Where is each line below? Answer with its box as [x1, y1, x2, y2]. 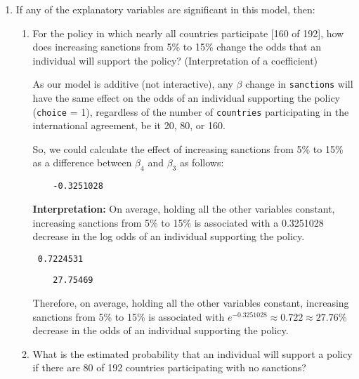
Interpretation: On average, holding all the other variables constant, [32, 201, 335, 215]
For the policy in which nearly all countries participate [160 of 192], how [32, 25, 344, 40]
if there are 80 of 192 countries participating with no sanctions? [32, 360, 306, 375]
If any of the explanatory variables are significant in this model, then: [15, 2, 315, 16]
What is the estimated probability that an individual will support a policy [32, 346, 353, 361]
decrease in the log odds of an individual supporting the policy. [32, 229, 305, 244]
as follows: [179, 155, 224, 170]
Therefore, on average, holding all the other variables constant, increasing [32, 295, 349, 310]
